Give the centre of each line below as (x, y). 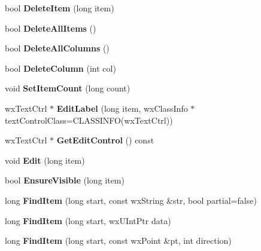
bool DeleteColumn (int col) (60, 68)
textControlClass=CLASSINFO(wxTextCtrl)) (89, 120)
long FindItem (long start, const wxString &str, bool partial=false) (131, 200)
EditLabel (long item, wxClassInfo (122, 108)
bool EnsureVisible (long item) (65, 180)
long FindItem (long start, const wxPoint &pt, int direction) (118, 241)
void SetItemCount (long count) (68, 88)
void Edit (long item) (45, 160)
